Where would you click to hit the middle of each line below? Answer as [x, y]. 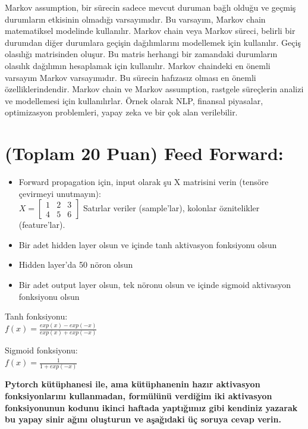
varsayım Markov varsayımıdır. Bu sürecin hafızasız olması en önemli [131, 77]
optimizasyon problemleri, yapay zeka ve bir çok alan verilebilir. [121, 112]
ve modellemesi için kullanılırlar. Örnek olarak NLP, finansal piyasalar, [134, 100]
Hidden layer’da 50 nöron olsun [76, 264]
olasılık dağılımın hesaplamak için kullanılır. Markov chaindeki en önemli [138, 65]
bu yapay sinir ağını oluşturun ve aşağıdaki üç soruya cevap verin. [143, 419]
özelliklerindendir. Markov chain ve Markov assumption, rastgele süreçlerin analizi [154, 89]
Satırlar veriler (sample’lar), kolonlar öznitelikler [171, 208]
